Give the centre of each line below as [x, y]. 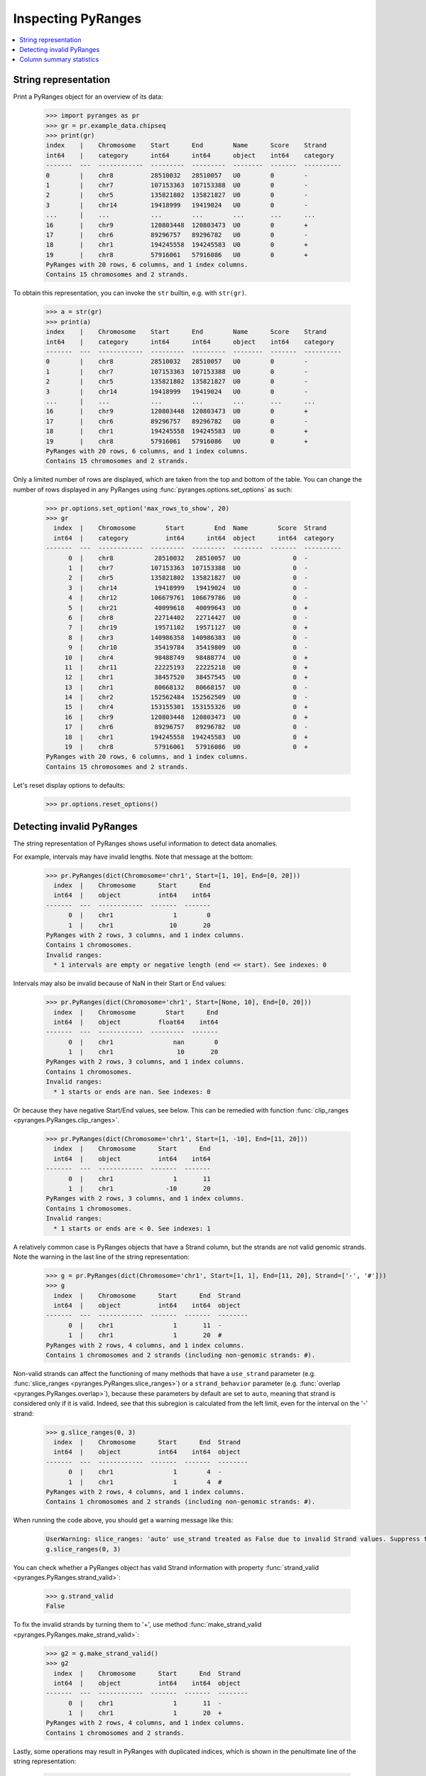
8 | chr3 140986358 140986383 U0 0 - [188, 637]
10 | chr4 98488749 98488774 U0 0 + [186, 657]
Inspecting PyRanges [77, 18]
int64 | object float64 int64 [136, 1022]
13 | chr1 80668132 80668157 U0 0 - [186, 687]
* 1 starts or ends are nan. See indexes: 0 [132, 1092]
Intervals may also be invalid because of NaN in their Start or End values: [120, 983]
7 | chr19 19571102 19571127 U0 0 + [188, 628]
